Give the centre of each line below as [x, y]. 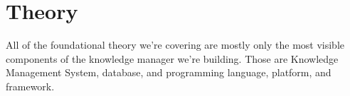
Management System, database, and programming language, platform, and [169, 72]
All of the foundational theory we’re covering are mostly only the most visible [175, 45]
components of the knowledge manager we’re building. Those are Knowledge [172, 58]
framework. [30, 86]
